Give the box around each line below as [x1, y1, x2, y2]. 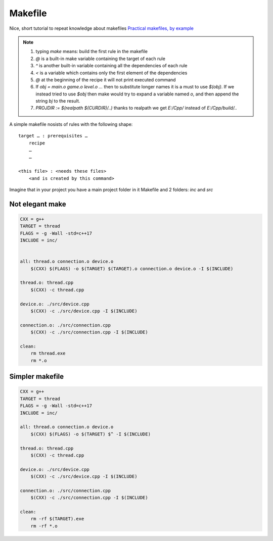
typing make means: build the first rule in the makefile [35, 48, 148, 55]
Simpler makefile [9, 372, 64, 381]
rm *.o [30, 358, 47, 363]
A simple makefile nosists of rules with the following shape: [9, 121, 133, 127]
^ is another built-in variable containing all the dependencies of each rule [35, 63, 188, 69]
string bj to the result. [35, 98, 80, 104]
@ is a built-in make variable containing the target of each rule [35, 56, 165, 62]
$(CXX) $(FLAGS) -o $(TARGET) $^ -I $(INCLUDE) [30, 431, 151, 437]
